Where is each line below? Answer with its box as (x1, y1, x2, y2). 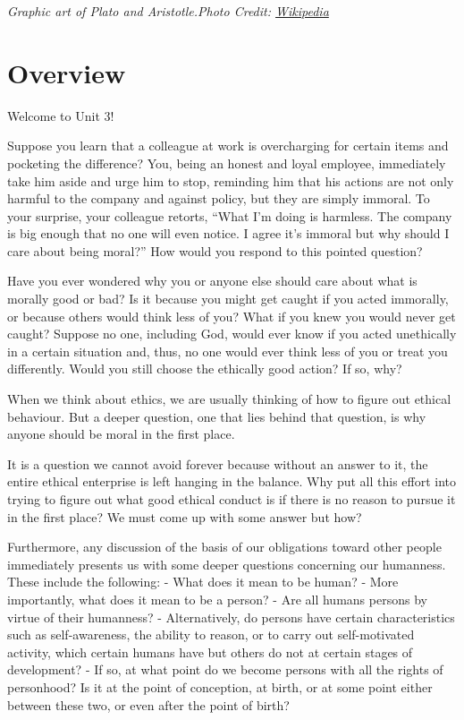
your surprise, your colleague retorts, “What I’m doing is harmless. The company (7, 206, 452, 225)
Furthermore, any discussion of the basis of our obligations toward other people (7, 537, 442, 556)
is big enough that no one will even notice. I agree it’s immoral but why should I (7, 224, 450, 243)
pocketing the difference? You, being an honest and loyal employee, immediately (7, 153, 446, 172)
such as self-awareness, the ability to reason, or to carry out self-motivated (7, 625, 415, 644)
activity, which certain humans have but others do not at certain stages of (7, 642, 413, 661)
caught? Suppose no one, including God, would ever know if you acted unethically (7, 324, 457, 343)
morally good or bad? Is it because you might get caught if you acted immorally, (7, 289, 449, 308)
